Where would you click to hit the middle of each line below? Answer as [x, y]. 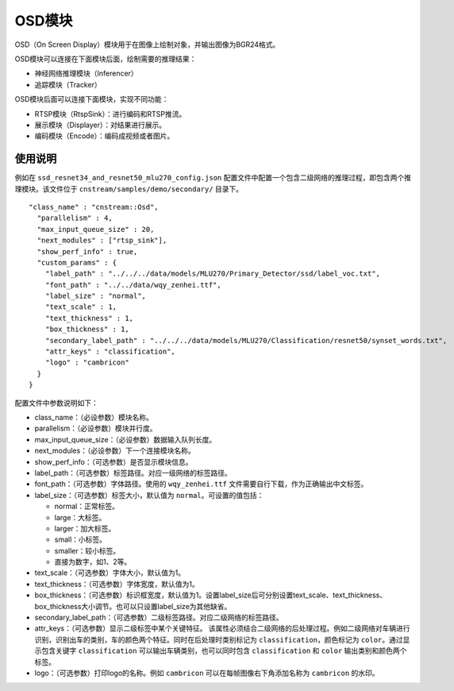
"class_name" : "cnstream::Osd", [94, 207]
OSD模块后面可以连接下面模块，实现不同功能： [92, 99]
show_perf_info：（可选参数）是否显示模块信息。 [114, 461]
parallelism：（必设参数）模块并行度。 [96, 428]
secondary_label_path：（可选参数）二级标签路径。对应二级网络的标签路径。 [159, 618]
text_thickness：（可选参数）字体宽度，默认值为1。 [117, 584]
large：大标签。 [80, 517]
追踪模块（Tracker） [68, 84]
